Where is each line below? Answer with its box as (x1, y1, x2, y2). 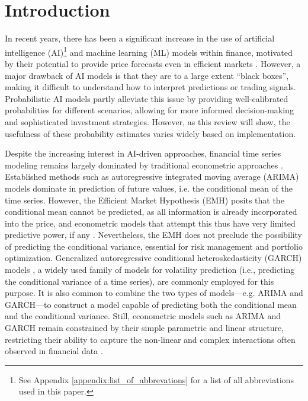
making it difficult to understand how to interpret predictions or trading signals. (5, 81, 296, 93)
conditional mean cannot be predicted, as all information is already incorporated (5, 205, 297, 218)
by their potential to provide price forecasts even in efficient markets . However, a (5, 57, 301, 69)
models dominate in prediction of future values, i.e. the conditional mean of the (5, 182, 293, 194)
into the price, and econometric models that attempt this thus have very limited (5, 217, 296, 229)
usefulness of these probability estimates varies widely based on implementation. (5, 127, 296, 139)
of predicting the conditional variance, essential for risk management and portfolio (5, 240, 303, 252)
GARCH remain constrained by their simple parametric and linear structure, (5, 322, 284, 334)
